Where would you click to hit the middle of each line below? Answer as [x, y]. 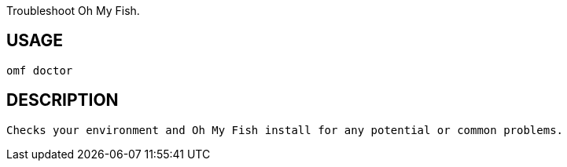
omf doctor [40, 70]
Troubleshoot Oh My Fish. [73, 11]
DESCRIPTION [63, 100]
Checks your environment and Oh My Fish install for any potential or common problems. [285, 130]
